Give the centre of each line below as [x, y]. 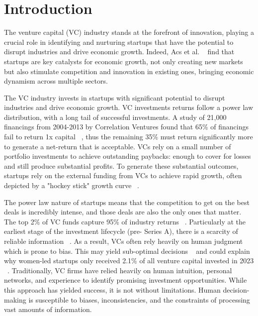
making [15, 299]
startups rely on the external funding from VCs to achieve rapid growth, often [123, 175]
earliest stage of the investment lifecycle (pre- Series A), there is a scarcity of [121, 231]
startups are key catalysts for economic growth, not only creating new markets [124, 61]
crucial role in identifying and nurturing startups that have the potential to [119, 42]
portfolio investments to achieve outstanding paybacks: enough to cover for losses [128, 156]
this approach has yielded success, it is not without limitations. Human [112, 289]
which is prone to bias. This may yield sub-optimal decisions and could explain [127, 251]
